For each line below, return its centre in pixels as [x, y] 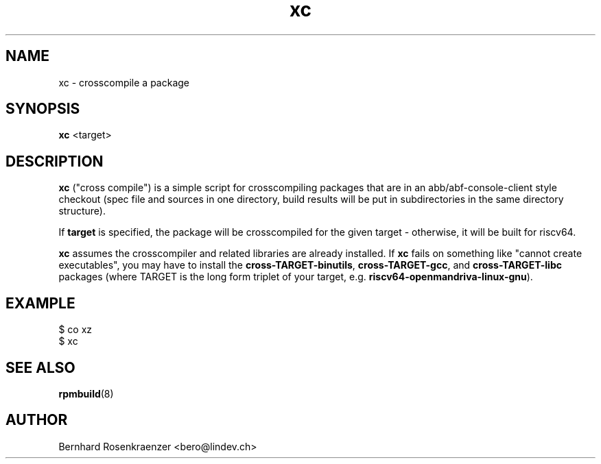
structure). [82, 211]
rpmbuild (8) [86, 393]
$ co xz [75, 330]
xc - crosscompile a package [124, 82]
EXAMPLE [40, 303]
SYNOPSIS [43, 109]
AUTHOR [37, 420]
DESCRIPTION [55, 161]
